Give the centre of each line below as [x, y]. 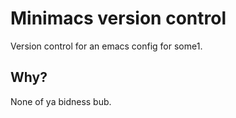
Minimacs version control [118, 18]
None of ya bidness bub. [61, 101]
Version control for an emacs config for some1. [106, 46]
